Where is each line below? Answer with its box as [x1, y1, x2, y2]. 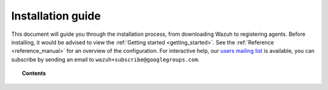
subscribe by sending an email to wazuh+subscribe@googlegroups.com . [11, 55, 200, 63]
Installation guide [11, 9, 101, 22]
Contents [22, 70, 46, 77]
